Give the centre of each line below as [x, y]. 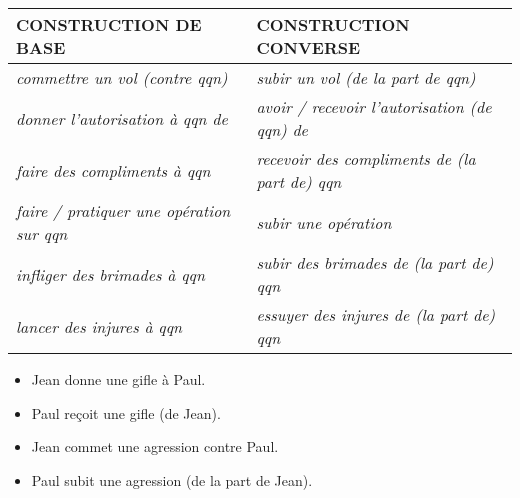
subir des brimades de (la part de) [375, 262]
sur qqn [42, 233]
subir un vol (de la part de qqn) [366, 77]
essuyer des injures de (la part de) [376, 314]
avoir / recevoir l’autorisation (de [374, 106]
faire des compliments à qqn [113, 170]
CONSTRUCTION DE [109, 24]
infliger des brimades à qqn [110, 274]
